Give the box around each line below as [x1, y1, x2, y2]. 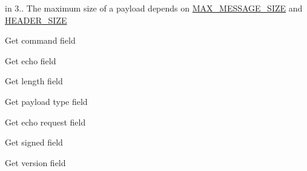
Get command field [5, 34, 76, 47]
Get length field [5, 75, 63, 87]
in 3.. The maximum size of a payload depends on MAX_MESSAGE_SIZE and [5, 2, 303, 14]
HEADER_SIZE [5, 13, 67, 26]
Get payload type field [5, 95, 88, 107]
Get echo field [5, 54, 56, 67]
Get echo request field [5, 115, 86, 128]
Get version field [5, 156, 66, 169]
